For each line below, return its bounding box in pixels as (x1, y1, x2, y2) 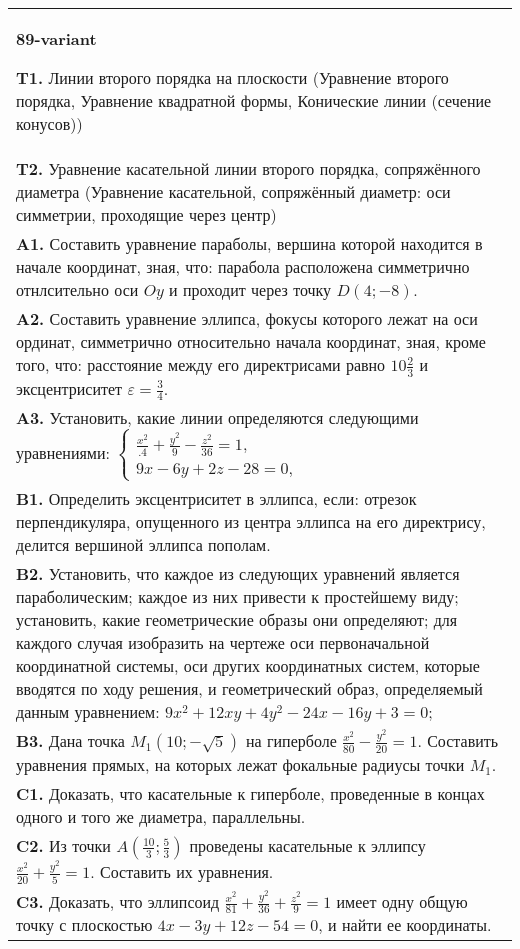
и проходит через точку (169, 278, 332, 301)
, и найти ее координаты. (318, 913, 492, 937)
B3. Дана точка (16, 729, 125, 753)
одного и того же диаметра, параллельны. (16, 805, 306, 829)
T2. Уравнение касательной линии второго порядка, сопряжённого (16, 157, 481, 180)
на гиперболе (245, 729, 337, 753)
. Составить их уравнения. (90, 860, 274, 884)
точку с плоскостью (16, 913, 153, 937)
